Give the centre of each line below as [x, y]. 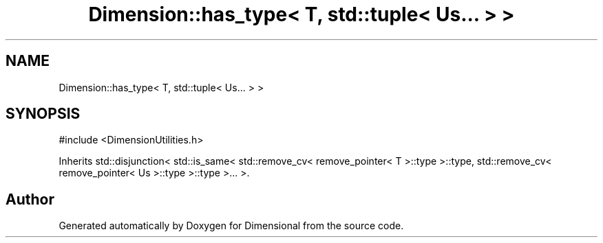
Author [30, 199]
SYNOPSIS [43, 114]
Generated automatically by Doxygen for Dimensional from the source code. [231, 226]
